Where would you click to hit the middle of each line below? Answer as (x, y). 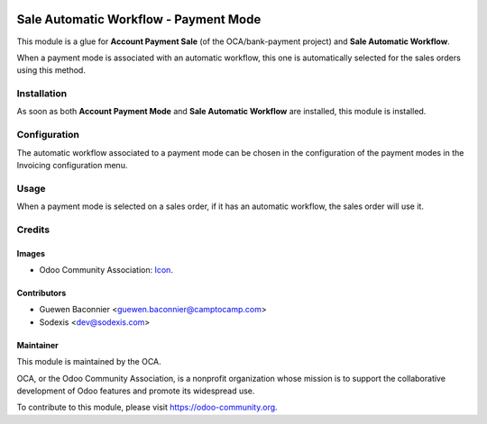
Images (31, 253)
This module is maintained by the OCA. (89, 362)
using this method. (51, 70)
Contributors (41, 293)
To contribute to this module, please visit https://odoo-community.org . (147, 407)
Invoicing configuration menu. (72, 165)
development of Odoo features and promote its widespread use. (136, 391)
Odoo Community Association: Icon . (106, 270)
